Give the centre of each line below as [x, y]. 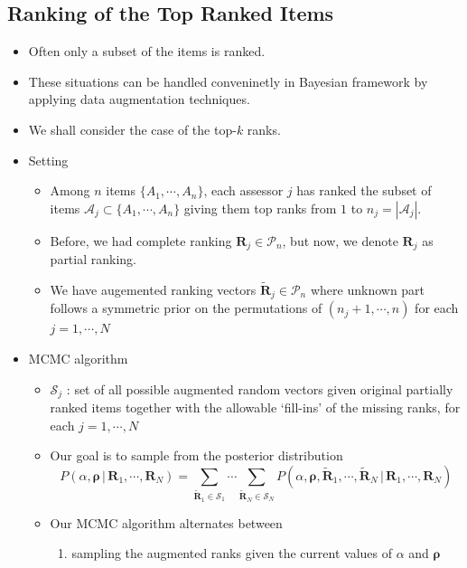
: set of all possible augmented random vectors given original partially [260, 388]
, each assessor [243, 190]
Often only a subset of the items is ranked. [147, 51]
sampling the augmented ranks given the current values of [232, 553]
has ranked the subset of [364, 190]
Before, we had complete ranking [141, 240]
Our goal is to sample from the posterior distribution [196, 455]
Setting [48, 160]
